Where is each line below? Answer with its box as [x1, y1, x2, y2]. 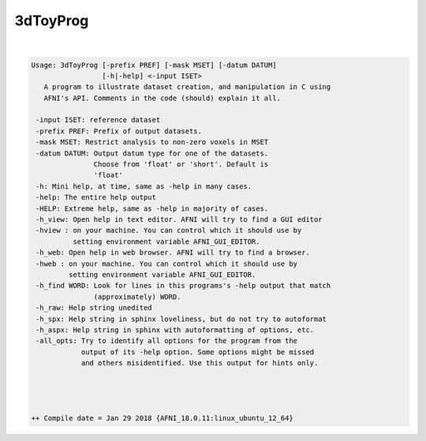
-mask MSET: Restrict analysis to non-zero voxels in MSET [35, 138, 269, 147]
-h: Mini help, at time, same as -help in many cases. [35, 181, 252, 191]
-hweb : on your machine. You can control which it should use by [35, 259, 298, 268]
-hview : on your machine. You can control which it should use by [35, 226, 302, 235]
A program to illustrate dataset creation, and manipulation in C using [43, 83, 331, 92]
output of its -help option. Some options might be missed [80, 347, 315, 357]
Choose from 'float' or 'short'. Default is [93, 160, 269, 169]
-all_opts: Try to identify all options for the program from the [35, 336, 298, 346]
